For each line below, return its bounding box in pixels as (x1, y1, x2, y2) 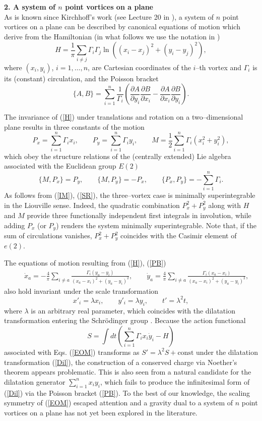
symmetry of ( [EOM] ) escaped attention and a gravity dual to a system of (4, 397, 233, 408)
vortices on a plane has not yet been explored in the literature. (4, 407, 198, 417)
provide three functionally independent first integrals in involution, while (27, 209, 251, 220)
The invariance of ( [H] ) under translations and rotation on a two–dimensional (4, 112, 243, 122)
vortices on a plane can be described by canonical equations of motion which (4, 21, 240, 32)
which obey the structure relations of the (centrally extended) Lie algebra (4, 150, 231, 161)
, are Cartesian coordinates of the (88, 62, 191, 72)
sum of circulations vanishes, (4, 230, 92, 241)
